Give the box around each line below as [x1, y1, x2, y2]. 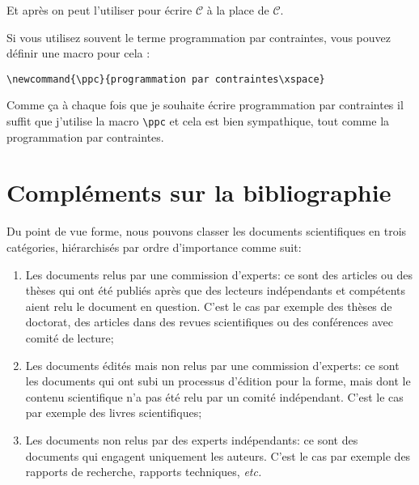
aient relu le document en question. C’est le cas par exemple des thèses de [25, 297, 392, 314]
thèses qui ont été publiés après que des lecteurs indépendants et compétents [25, 282, 406, 299]
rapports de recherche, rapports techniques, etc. [25, 463, 262, 480]
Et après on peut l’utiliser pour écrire [6, 2, 193, 18]
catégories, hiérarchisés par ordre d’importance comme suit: [6, 239, 302, 255]
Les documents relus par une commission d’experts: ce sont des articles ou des [25, 266, 413, 283]
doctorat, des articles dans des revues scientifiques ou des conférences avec [25, 313, 394, 330]
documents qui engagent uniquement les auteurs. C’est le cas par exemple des [25, 447, 411, 464]
